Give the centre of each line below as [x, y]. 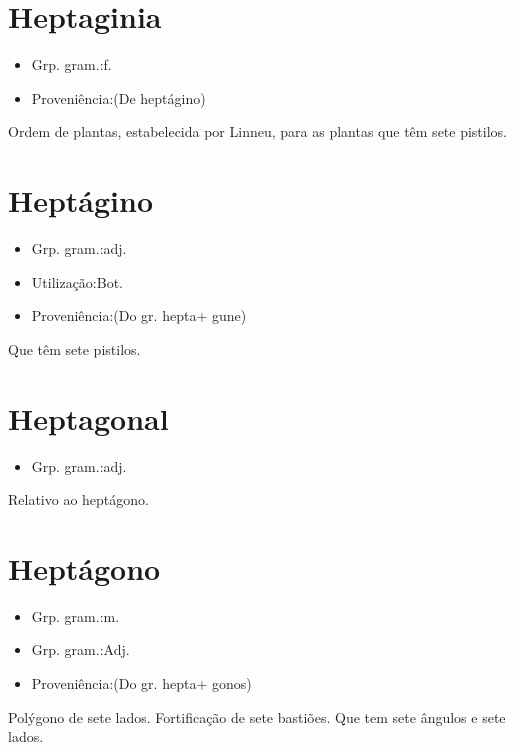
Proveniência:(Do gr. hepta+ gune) [139, 315]
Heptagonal [88, 417]
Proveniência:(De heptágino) [118, 97]
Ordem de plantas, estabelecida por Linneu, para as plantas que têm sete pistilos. [257, 131]
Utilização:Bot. [77, 281]
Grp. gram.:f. [71, 64]
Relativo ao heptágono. [78, 499]
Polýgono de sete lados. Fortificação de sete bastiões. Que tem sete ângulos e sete [257, 716]
